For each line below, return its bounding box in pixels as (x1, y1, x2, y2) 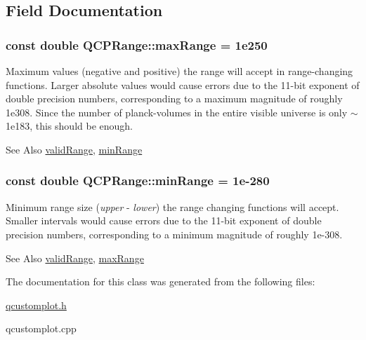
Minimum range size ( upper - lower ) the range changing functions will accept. (6, 199, 339, 214)
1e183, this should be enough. (6, 118, 133, 133)
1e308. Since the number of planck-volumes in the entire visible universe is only (6, 104, 348, 119)
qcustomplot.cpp (6, 321, 77, 336)
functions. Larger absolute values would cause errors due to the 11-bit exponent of (6, 77, 360, 92)
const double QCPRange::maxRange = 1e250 (6, 36, 268, 53)
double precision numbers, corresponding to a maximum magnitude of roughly (6, 91, 343, 106)
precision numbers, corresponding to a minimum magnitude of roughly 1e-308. (6, 226, 343, 241)
